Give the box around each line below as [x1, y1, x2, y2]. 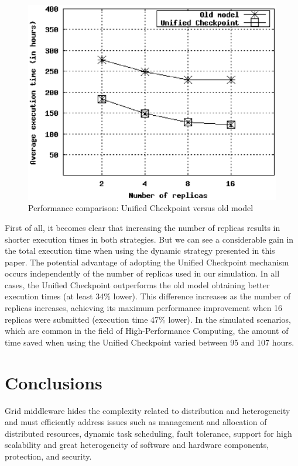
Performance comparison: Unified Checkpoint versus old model [28, 202, 254, 214]
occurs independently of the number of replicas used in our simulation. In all [5, 267, 280, 279]
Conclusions [5, 370, 102, 394]
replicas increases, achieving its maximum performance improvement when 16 [5, 302, 283, 314]
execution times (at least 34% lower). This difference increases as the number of [5, 290, 291, 302]
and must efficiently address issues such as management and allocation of [5, 416, 267, 428]
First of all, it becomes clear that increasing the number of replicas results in [5, 221, 280, 233]
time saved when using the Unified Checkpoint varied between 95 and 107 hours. [5, 336, 294, 348]
